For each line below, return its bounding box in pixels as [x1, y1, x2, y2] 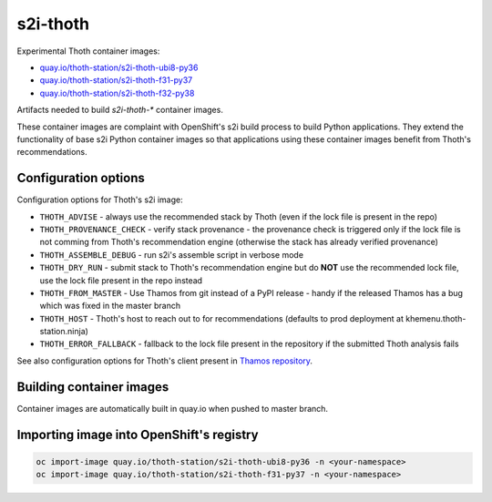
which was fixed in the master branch [39, 301, 181, 312]
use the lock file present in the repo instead [39, 274, 203, 286]
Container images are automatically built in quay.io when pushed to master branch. [16, 403, 328, 414]
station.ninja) [39, 326, 88, 337]
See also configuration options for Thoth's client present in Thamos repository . [16, 355, 313, 366]
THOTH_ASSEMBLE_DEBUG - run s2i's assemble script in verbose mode [39, 249, 304, 260]
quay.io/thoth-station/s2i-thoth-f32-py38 [39, 87, 195, 98]
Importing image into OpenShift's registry [16, 426, 259, 442]
